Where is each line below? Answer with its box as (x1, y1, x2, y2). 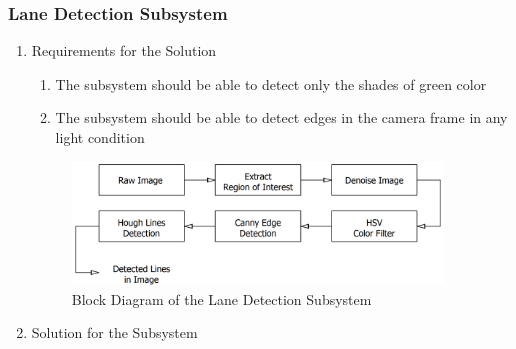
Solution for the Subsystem (31, 322, 198, 343)
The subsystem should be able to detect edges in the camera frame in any (55, 107, 508, 128)
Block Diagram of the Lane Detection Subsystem (71, 288, 372, 309)
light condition (55, 127, 145, 147)
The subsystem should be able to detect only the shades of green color (55, 73, 487, 94)
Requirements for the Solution (31, 40, 217, 61)
